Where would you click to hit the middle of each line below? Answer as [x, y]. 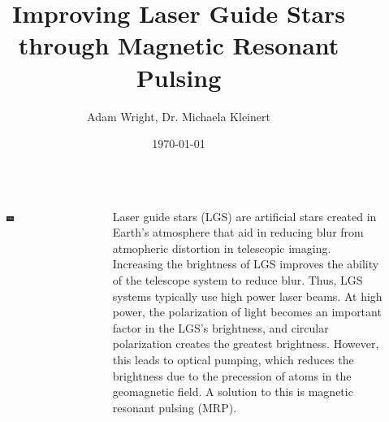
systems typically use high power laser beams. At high [247, 296]
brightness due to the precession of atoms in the [232, 375]
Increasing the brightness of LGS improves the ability [246, 264]
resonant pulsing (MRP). [175, 407]
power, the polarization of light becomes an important [247, 312]
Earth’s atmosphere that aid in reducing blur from [238, 232]
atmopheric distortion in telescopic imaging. [222, 248]
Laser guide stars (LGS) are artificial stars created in [244, 216]
